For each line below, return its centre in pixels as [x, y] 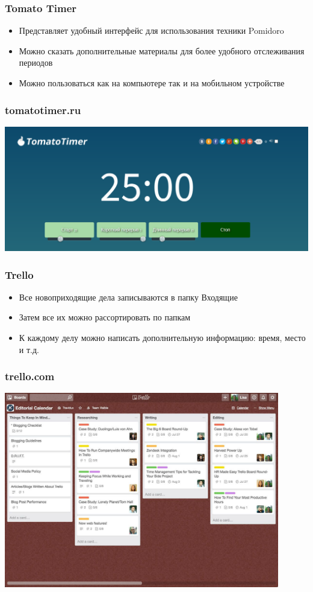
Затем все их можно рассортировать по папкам [105, 317]
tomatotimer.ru [43, 110]
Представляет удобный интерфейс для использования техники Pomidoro [151, 30]
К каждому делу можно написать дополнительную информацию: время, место [162, 338]
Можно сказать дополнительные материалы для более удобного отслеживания [162, 50]
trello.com [30, 376]
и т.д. [29, 349]
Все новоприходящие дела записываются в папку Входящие [128, 297]
